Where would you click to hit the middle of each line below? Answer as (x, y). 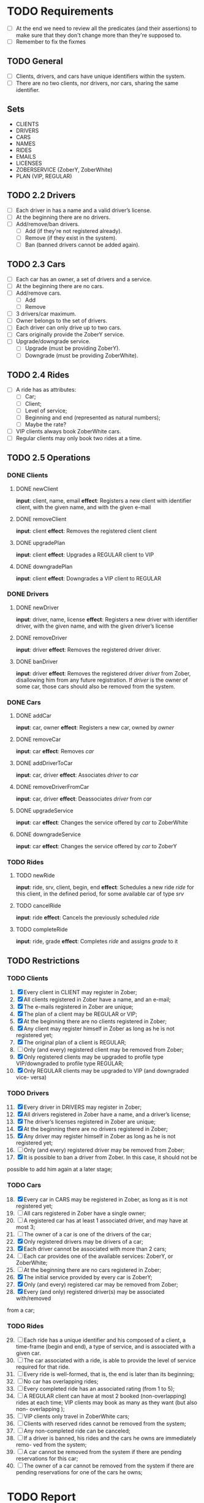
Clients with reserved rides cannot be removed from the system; (105, 1424)
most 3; (25, 1227)
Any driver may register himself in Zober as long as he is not (100, 1136)
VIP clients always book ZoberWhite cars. (68, 431)
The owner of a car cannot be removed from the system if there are (109, 1466)
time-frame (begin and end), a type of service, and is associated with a (105, 1347)
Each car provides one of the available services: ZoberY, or (98, 1256)
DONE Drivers (28, 594)
